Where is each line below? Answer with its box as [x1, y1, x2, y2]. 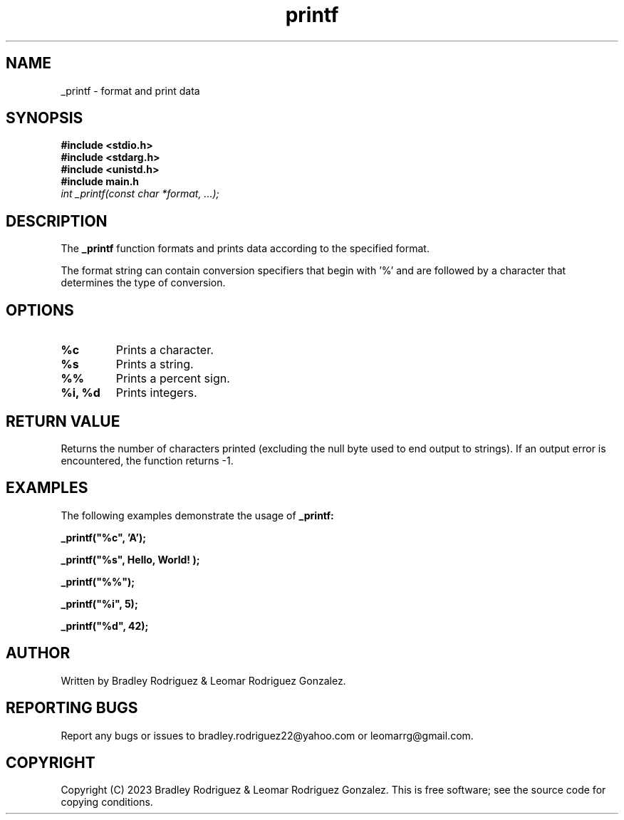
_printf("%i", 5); [61, 597, 138, 610]
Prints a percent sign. [115, 371, 230, 386]
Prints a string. [115, 357, 194, 372]
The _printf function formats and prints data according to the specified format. [61, 242, 430, 255]
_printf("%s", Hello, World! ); [61, 553, 200, 566]
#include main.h [61, 175, 140, 188]
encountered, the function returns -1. [61, 454, 234, 467]
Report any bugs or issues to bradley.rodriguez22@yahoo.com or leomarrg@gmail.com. [61, 729, 474, 742]
